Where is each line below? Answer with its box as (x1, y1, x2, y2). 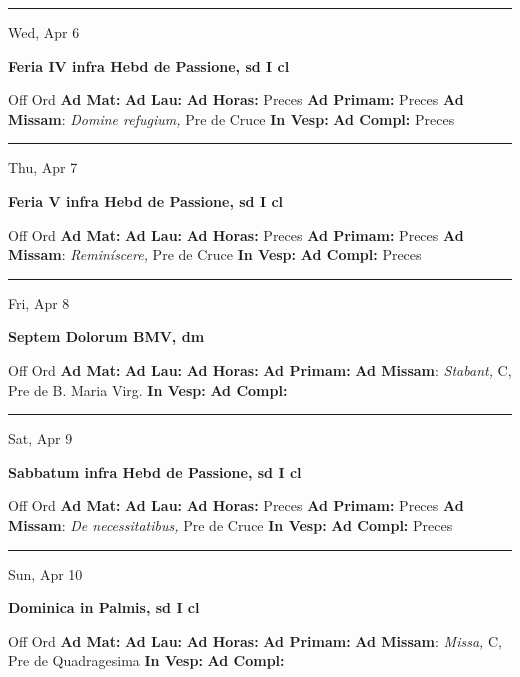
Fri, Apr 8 (8, 292, 70, 313)
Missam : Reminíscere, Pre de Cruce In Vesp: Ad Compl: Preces (8, 244, 422, 265)
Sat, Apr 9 (8, 428, 73, 449)
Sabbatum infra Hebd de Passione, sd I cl (8, 461, 302, 482)
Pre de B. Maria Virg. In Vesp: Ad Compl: (8, 379, 288, 400)
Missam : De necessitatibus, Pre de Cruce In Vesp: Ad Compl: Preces (8, 514, 453, 535)
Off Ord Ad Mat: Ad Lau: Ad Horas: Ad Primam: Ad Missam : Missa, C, (8, 630, 503, 651)
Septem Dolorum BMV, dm (8, 326, 205, 347)
